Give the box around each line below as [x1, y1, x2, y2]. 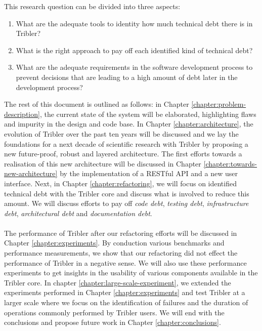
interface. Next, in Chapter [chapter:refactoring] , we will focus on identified [4, 178, 237, 188]
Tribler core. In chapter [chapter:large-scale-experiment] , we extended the [4, 277, 231, 287]
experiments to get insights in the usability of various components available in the [4, 267, 258, 278]
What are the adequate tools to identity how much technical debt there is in [16, 18, 253, 28]
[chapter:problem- [191, 99, 246, 109]
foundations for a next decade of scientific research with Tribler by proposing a [4, 138, 248, 149]
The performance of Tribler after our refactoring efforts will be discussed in [4, 227, 237, 238]
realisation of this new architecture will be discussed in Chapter [4, 158, 201, 169]
